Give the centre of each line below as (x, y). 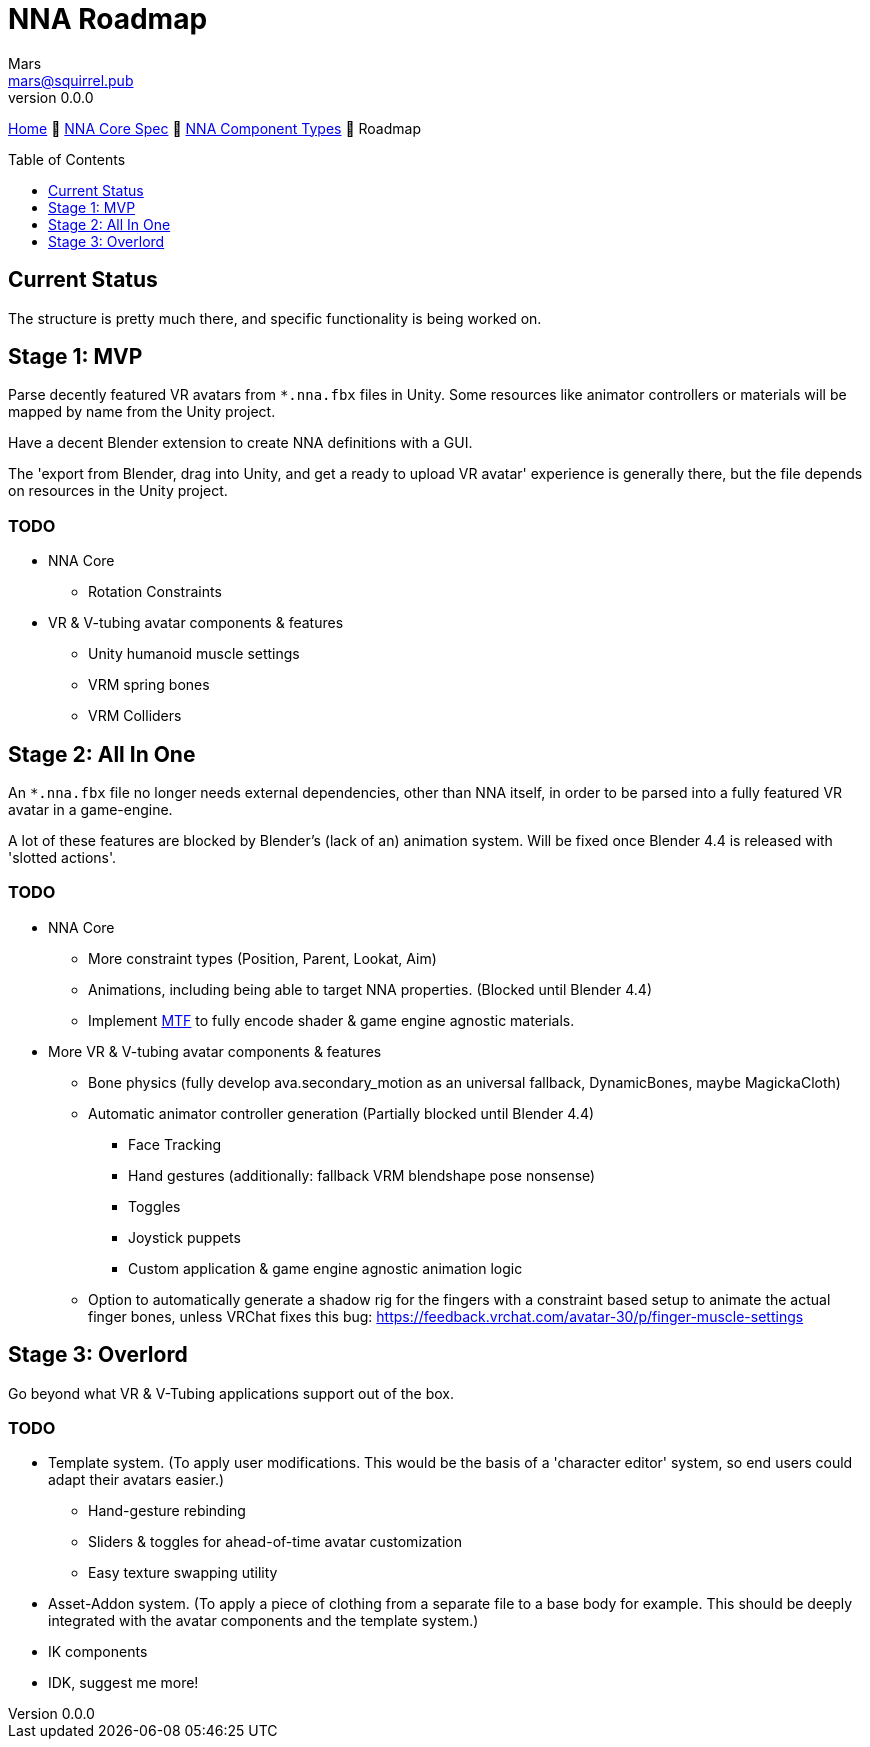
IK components (98, 1652)
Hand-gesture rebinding (167, 1511)
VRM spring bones (149, 685)
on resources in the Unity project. (118, 491)
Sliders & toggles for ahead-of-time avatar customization (275, 1542)
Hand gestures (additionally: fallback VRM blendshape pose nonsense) (362, 1175)
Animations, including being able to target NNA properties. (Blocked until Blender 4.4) (370, 989)
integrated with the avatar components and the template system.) (263, 1621)
